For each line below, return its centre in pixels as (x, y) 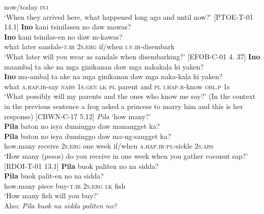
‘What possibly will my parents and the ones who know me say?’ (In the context (130, 96)
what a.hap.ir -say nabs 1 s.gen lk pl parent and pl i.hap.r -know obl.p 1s (117, 86)
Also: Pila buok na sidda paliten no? (61, 205)
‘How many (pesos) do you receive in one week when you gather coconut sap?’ (126, 155)
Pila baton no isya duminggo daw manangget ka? (82, 126)
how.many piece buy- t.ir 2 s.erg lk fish (65, 185)
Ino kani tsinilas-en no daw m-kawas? (63, 36)
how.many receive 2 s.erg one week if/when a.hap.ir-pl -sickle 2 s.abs (109, 146)
